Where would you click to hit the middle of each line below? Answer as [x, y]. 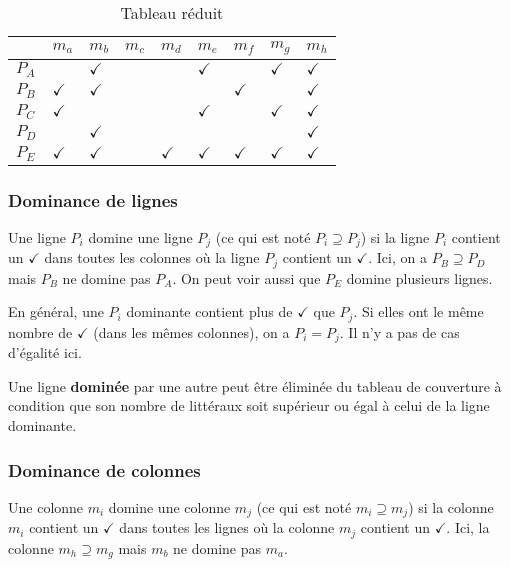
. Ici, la [468, 527]
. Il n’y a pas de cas [399, 331]
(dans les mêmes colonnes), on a [191, 331]
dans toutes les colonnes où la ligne [152, 257]
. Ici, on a [397, 257]
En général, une [56, 311]
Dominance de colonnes [104, 469]
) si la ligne [395, 236]
